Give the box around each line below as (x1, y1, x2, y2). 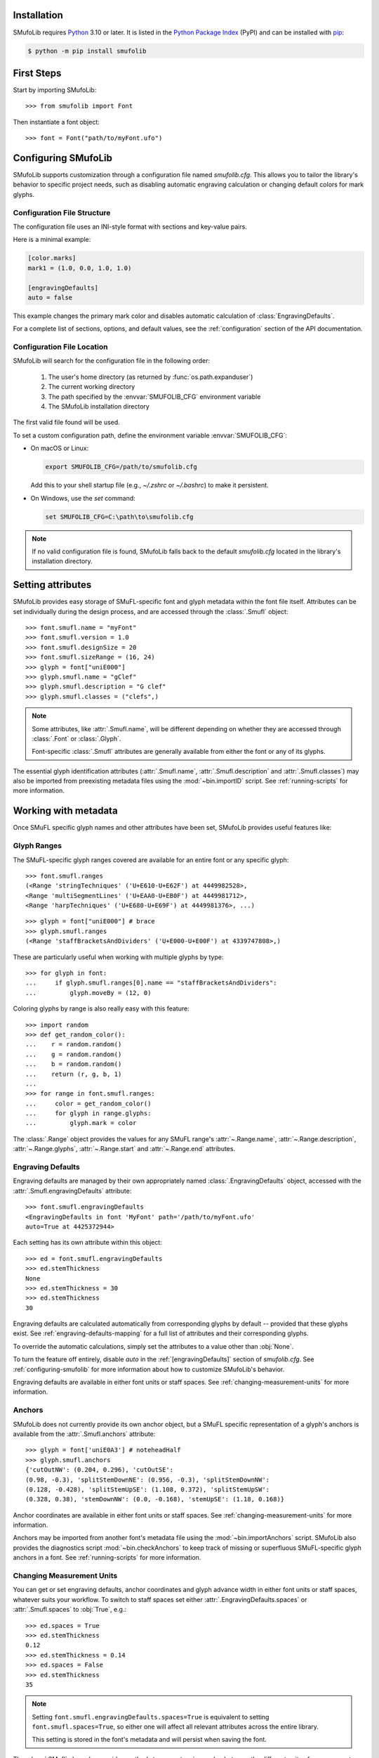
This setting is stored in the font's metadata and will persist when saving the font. (32, 1735, 267, 1744)
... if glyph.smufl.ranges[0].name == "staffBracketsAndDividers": (25, 979, 277, 987)
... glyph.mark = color (25, 1119, 137, 1127)
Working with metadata (13, 805, 119, 817)
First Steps (13, 67, 62, 79)
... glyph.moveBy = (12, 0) (25, 989, 152, 996)
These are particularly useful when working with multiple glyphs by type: (13, 953, 224, 961)
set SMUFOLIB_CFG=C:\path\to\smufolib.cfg (45, 513, 194, 520)
